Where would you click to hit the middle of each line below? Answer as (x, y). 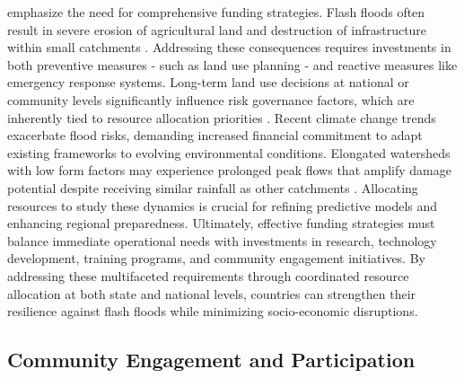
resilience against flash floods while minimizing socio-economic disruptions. (213, 311)
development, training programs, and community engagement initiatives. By (216, 258)
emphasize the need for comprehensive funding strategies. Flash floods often (216, 12)
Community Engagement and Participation (211, 360)
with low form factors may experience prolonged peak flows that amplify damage (229, 170)
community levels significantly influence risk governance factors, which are (211, 99)
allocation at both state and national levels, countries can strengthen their (212, 293)
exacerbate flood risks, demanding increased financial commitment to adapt (215, 135)
